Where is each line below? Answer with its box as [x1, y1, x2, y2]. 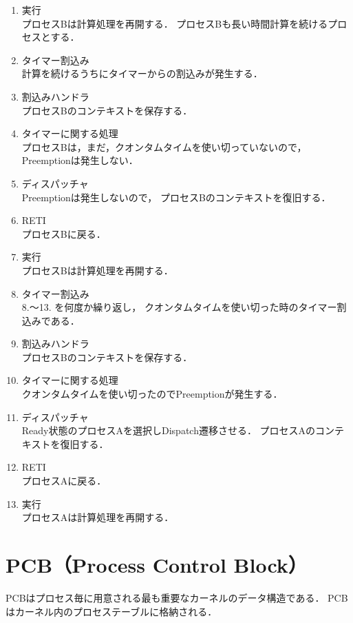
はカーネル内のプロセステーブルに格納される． [6, 604, 217, 618]
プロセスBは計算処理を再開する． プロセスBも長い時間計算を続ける [21, 16, 328, 30]
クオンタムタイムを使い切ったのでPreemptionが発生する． [21, 387, 283, 401]
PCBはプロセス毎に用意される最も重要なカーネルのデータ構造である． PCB [6, 590, 348, 604]
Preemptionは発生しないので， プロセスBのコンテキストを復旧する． [21, 190, 331, 204]
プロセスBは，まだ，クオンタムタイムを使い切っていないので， [21, 139, 307, 154]
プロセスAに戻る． [21, 473, 107, 488]
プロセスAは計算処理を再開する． [21, 510, 174, 524]
